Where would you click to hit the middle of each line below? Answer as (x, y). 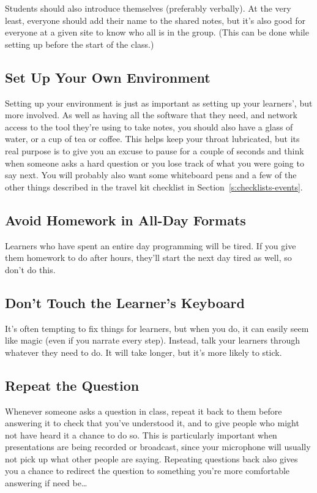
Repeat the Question (72, 385)
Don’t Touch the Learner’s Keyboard (125, 302)
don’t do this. (30, 269)
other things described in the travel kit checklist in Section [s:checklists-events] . (154, 186)
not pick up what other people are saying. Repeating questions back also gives (151, 458)
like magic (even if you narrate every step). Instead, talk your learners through (152, 340)
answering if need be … (46, 483)
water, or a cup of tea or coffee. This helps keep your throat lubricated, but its (152, 139)
